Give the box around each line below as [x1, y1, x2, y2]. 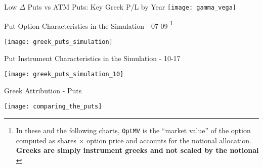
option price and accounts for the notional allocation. [86, 135, 251, 145]
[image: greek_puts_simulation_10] [4, 71, 124, 78]
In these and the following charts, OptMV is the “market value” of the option [16, 125, 251, 136]
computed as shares [16, 135, 77, 145]
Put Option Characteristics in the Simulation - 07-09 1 [4, 19, 173, 31]
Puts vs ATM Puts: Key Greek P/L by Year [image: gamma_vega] [27, 2, 237, 12]
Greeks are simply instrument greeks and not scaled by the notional [16, 145, 259, 155]
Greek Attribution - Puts [4, 85, 82, 95]
